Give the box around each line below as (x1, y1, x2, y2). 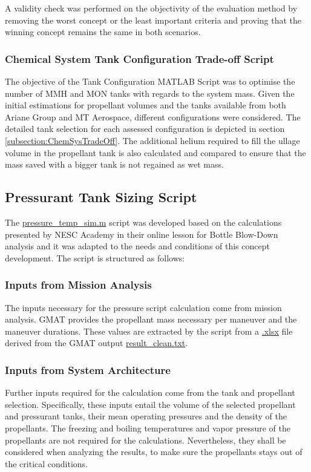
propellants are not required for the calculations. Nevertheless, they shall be (5, 433, 286, 446)
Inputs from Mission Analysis (5, 277, 152, 292)
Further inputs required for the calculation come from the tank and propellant (5, 386, 295, 399)
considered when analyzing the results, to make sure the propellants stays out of (5, 445, 303, 458)
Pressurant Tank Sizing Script (5, 188, 197, 206)
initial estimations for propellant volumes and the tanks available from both (5, 99, 286, 111)
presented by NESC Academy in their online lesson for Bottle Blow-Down (5, 228, 278, 240)
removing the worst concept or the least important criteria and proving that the (5, 13, 302, 26)
